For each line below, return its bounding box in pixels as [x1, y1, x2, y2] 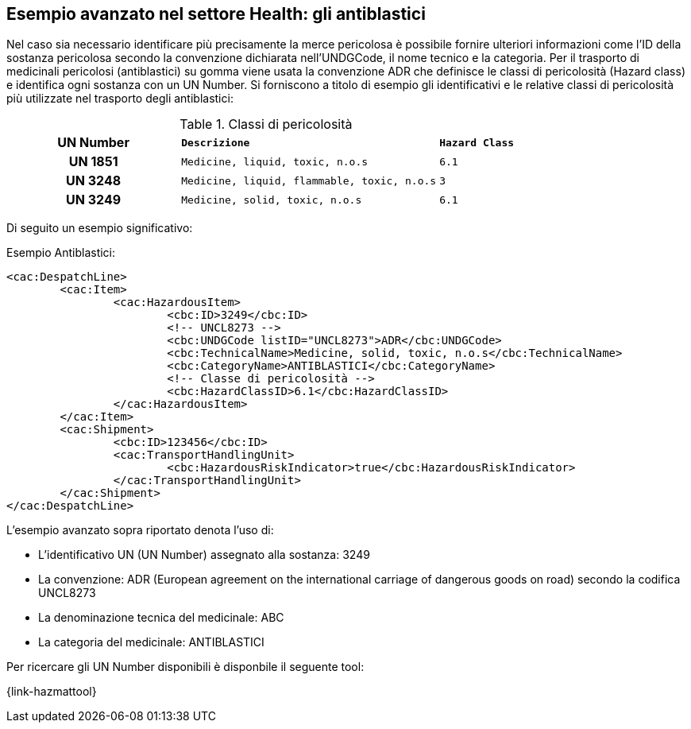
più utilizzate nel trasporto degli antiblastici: [6, 91, 234, 106]
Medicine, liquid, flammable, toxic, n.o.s [181, 174, 437, 187]
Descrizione [181, 136, 250, 149]
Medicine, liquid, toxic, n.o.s [181, 155, 369, 168]
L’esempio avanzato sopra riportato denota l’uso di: [6, 523, 274, 537]
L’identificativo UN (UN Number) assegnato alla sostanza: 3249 [38, 548, 370, 562]
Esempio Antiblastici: [6, 246, 116, 260]
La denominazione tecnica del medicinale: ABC [38, 611, 284, 625]
